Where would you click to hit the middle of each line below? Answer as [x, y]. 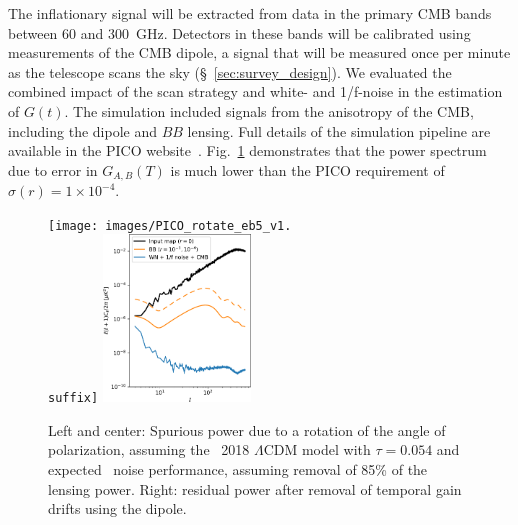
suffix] [73, 398]
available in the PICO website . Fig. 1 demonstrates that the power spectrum [247, 150]
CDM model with [317, 449]
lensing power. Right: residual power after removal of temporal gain [255, 488]
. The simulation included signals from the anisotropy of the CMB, [269, 110]
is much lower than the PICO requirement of [307, 169]
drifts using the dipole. [117, 508]
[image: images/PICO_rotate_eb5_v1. [170, 225]
